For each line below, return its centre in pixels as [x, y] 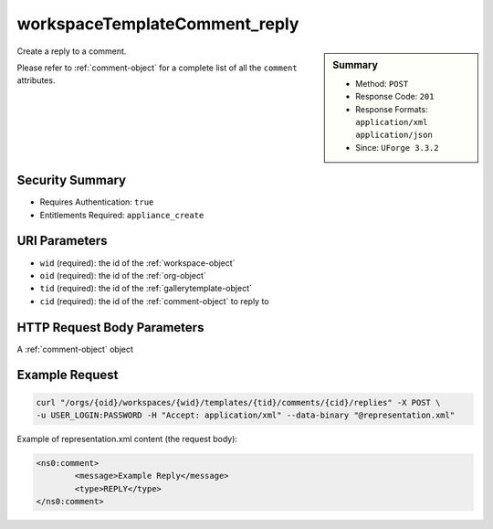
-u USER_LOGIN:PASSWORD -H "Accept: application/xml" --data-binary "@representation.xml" [246, 415]
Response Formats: [392, 109]
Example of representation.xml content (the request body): [127, 439]
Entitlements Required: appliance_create [122, 215]
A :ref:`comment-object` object [75, 349]
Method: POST [382, 83]
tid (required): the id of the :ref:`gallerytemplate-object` [146, 289]
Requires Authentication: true [97, 202]
